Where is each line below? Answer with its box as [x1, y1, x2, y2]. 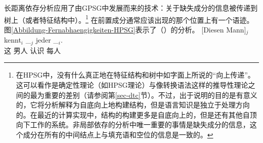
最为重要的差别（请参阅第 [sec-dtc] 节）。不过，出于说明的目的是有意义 [30, 89, 257, 100]
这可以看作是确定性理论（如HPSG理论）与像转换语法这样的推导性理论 [16, 79, 248, 90]
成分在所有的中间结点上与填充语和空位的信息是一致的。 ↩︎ [23, 129, 213, 139]
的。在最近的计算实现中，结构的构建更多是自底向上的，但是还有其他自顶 [16, 109, 257, 120]
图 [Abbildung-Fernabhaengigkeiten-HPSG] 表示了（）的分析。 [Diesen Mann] [4, 24, 246, 34]
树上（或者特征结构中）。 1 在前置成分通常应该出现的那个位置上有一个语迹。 [4, 13, 254, 25]
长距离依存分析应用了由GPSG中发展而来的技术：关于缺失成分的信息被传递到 [4, 3, 258, 13]
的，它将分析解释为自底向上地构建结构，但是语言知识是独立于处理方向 [16, 99, 250, 110]
